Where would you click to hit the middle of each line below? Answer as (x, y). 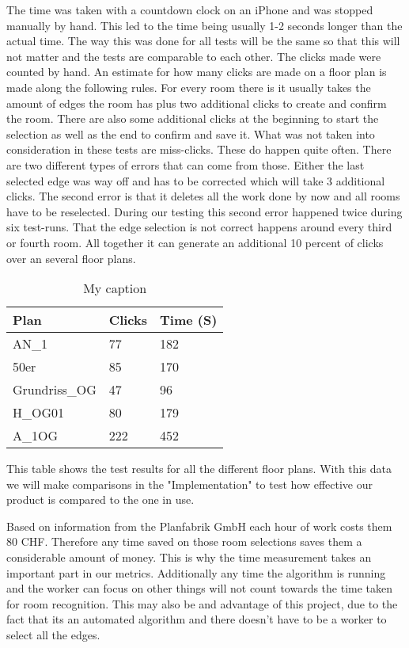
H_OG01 (39, 413)
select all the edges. (53, 635)
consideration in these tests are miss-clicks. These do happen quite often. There (199, 149)
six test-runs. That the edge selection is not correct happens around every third (199, 227)
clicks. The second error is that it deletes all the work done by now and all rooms (203, 196)
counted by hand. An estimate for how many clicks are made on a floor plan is (197, 72)
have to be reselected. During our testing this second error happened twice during (204, 211)
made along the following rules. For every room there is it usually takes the (189, 87)
